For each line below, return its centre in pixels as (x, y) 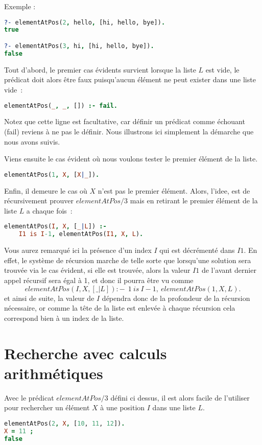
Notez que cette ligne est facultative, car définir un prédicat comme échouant (125, 121)
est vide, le (222, 69)
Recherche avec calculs (86, 353)
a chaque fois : (49, 210)
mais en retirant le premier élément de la (194, 201)
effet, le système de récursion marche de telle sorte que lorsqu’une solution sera (128, 260)
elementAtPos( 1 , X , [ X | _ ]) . (52, 174)
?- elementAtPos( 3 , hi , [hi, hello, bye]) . (79, 46)
